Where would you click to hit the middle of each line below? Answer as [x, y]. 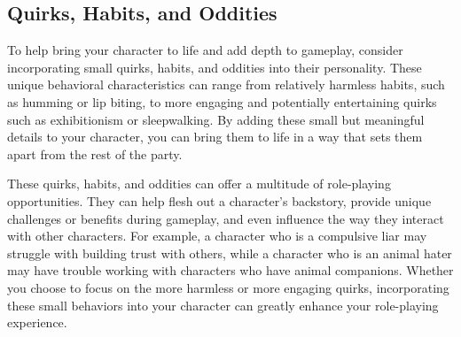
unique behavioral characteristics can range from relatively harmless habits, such [226, 84]
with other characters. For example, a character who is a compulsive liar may [217, 236]
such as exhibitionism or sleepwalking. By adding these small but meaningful [216, 119]
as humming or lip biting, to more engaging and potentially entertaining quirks [222, 101]
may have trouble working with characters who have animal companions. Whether [230, 270]
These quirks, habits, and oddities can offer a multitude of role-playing [199, 184]
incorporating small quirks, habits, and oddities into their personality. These [215, 67]
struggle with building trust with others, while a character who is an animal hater [230, 253]
